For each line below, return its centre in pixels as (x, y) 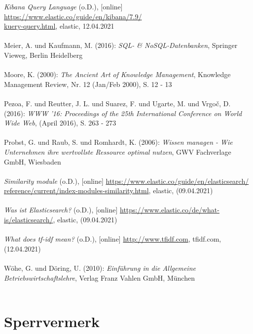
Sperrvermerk (52, 321)
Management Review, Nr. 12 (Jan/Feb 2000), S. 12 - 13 (88, 84)
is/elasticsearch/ (29, 220)
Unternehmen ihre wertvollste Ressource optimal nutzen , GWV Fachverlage (118, 151)
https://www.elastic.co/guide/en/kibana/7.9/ (73, 16)
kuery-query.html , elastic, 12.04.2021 (59, 26)
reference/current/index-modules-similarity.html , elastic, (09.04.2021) (108, 190)
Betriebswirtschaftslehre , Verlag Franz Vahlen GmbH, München (99, 277)
